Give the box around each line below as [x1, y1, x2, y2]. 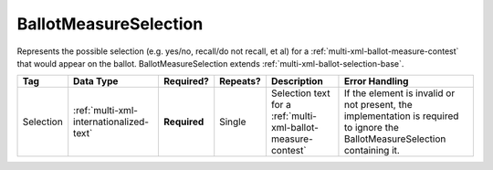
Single [219, 115, 246, 128]
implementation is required [343, 110, 459, 122]
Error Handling [343, 75, 409, 88]
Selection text [270, 87, 330, 100]
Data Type [73, 75, 119, 88]
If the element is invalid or [343, 87, 456, 100]
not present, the [343, 99, 413, 112]
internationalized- [73, 115, 150, 128]
